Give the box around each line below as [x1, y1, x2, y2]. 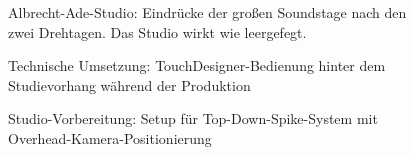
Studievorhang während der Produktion [8, 74, 251, 95]
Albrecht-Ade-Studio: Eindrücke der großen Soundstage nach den [8, 2, 407, 22]
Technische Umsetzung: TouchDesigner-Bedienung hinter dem [8, 55, 386, 76]
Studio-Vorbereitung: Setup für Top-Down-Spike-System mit [8, 108, 378, 129]
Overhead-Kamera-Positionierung [8, 127, 212, 148]
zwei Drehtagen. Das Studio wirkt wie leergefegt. [8, 21, 307, 42]
